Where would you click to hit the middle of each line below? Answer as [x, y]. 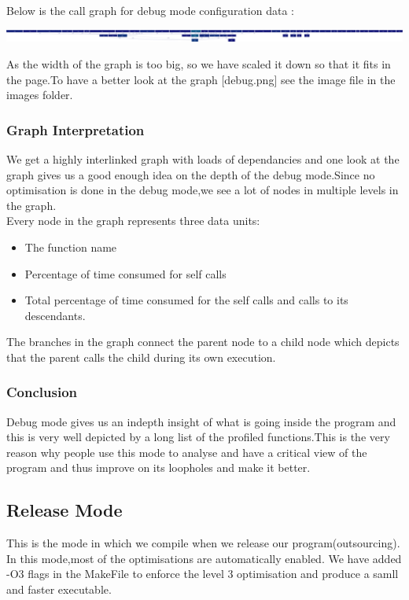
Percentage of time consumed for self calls [125, 273]
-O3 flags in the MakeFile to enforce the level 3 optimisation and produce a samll [203, 574]
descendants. [55, 315]
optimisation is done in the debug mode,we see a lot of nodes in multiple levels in [203, 190]
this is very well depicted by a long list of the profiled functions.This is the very [198, 437]
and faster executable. [59, 589]
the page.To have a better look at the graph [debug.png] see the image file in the [201, 79]
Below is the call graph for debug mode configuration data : [150, 10]
